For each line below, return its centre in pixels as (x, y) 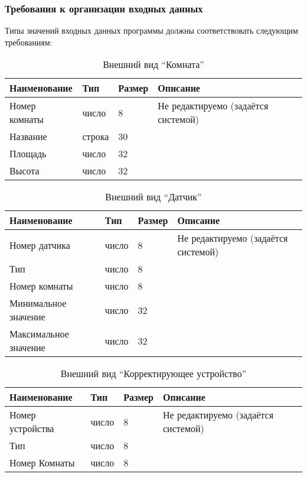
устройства (32, 429)
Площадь (28, 154)
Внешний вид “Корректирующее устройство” (153, 374)
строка (96, 137)
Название (28, 137)
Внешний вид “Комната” (153, 64)
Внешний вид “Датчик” (153, 197)
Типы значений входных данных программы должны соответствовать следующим (151, 30)
